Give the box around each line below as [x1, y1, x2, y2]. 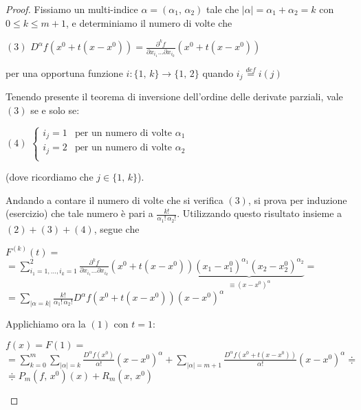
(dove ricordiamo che [6, 170, 94, 184]
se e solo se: [30, 102, 80, 117]
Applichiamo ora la [6, 316, 86, 330]
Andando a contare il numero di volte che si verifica [6, 192, 223, 207]
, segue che [94, 221, 140, 236]
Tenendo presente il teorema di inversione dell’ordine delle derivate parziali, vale [6, 89, 343, 104]
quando [202, 65, 234, 80]
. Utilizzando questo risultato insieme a [177, 206, 342, 220]
